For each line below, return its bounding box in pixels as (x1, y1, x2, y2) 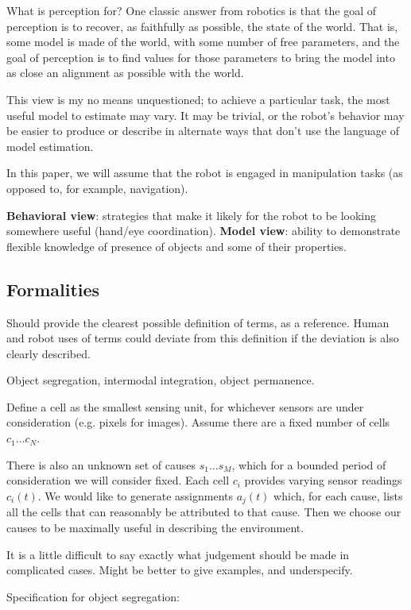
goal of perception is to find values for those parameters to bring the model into (6, 48, 395, 65)
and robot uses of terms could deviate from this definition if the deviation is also (6, 330, 399, 346)
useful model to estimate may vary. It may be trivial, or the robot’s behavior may (6, 106, 405, 123)
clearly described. (6, 345, 91, 361)
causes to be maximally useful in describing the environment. (6, 519, 304, 535)
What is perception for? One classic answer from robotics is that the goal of (6, 2, 376, 18)
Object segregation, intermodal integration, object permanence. (6, 372, 315, 388)
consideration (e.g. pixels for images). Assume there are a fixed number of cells (6, 414, 390, 430)
